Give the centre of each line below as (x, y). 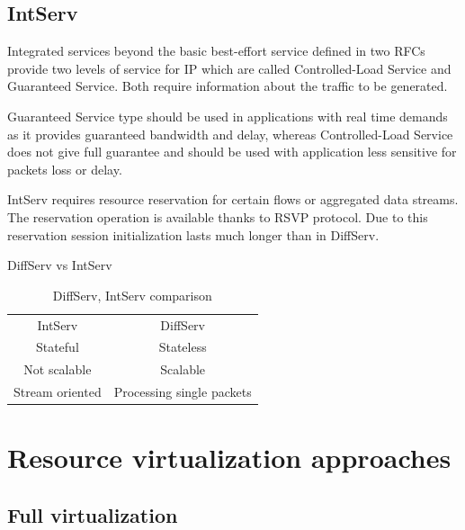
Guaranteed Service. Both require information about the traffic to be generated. (228, 86)
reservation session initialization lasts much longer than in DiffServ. (193, 234)
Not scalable (58, 369)
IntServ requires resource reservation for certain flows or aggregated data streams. (233, 199)
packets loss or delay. (65, 169)
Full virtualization (93, 514)
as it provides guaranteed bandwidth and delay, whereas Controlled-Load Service (230, 134)
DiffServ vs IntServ (60, 265)
